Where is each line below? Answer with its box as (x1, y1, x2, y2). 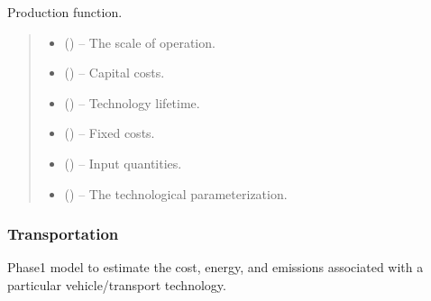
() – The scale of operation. (64, 32, 215, 51)
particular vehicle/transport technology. (7, 275, 226, 294)
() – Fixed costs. (64, 123, 155, 142)
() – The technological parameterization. (64, 184, 288, 203)
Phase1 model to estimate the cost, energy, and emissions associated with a (7, 258, 424, 277)
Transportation (7, 223, 119, 245)
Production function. (7, 3, 123, 21)
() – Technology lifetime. (64, 93, 200, 112)
